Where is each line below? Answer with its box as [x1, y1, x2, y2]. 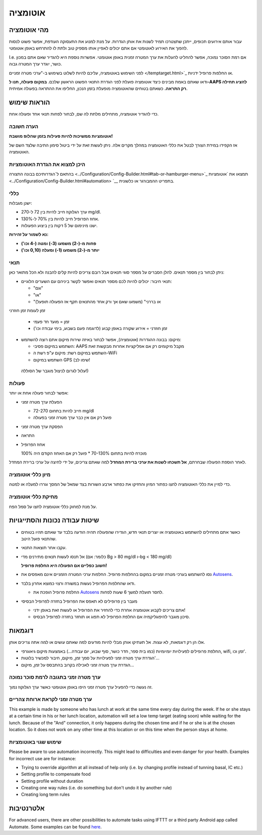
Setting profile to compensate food [21, 771, 91, 777]
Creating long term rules [21, 791, 70, 798]
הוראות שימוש [9, 98, 50, 107]
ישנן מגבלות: [9, 200, 33, 206]
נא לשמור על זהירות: [9, 231, 49, 237]
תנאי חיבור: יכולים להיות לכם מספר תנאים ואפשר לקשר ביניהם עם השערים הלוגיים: [21, 278, 172, 284]
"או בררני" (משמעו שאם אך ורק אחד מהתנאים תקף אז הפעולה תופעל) [33, 298, 161, 304]
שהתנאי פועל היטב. [21, 536, 57, 541]
